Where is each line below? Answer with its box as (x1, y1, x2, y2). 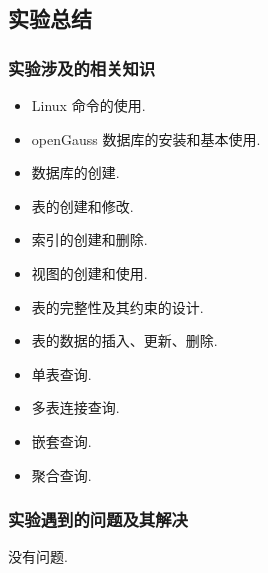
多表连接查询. (31, 397, 120, 418)
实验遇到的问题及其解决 (8, 507, 188, 532)
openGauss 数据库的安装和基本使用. (31, 128, 261, 149)
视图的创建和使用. (31, 262, 148, 283)
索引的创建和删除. (31, 229, 148, 250)
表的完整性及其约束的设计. (31, 296, 204, 317)
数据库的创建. (31, 162, 120, 183)
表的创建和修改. (31, 195, 134, 216)
